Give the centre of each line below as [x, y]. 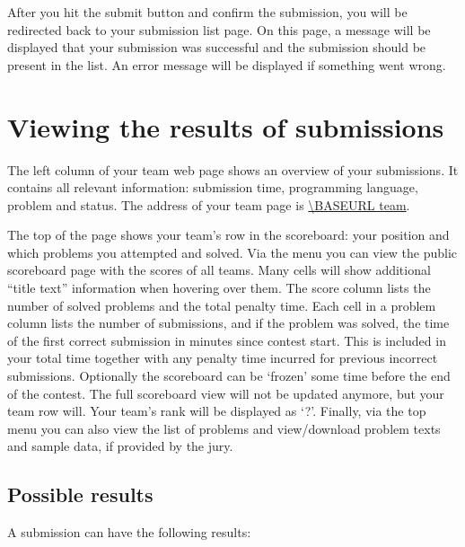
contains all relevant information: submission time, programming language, [213, 187]
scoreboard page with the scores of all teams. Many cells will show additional [219, 270]
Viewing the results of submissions [226, 126]
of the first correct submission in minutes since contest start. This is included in [227, 340]
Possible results [80, 494]
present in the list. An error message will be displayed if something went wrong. [227, 64]
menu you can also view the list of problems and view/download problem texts [224, 428]
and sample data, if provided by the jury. [120, 446]
